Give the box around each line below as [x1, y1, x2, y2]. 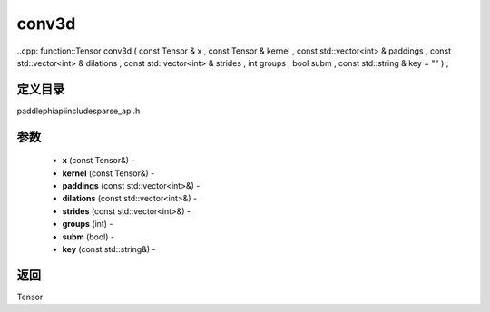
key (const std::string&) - [62, 243, 156, 254]
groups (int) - [62, 219, 113, 229]
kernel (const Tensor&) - [62, 168, 155, 179]
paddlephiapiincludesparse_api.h [16, 105, 141, 116]
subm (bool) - [62, 231, 115, 242]
